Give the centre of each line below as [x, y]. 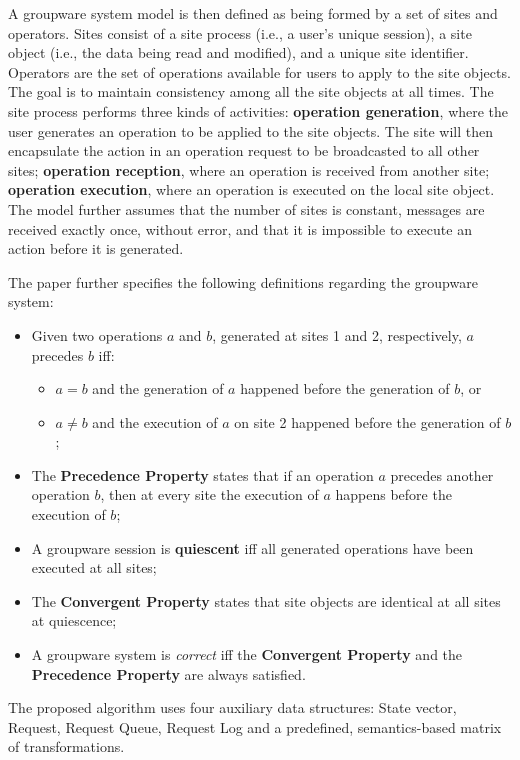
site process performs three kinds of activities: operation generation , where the [258, 110]
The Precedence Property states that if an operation [202, 474]
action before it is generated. [96, 248]
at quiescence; [74, 620]
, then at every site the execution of [209, 494]
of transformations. [66, 746]
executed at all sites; [94, 567]
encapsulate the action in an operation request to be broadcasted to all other [244, 150]
